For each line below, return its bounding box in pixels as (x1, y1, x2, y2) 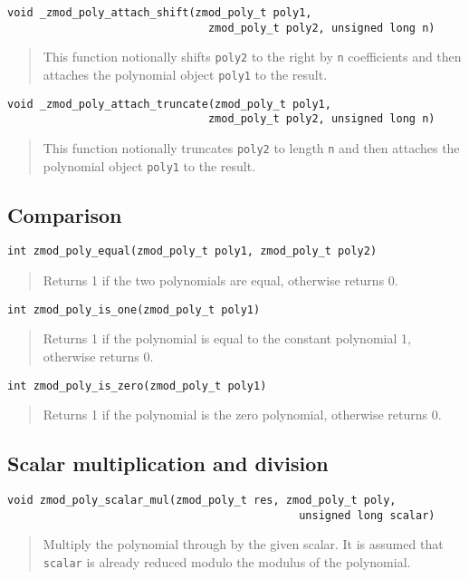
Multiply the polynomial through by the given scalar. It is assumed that (43, 535, 444, 554)
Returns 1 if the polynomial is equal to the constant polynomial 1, (43, 329, 411, 348)
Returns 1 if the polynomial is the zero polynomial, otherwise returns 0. (43, 405, 442, 424)
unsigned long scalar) (299, 508, 435, 522)
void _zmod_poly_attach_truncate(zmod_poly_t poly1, (7, 97, 331, 111)
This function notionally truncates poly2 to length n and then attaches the (43, 138, 460, 157)
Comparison (7, 200, 122, 228)
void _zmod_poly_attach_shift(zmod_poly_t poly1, (7, 6, 312, 19)
